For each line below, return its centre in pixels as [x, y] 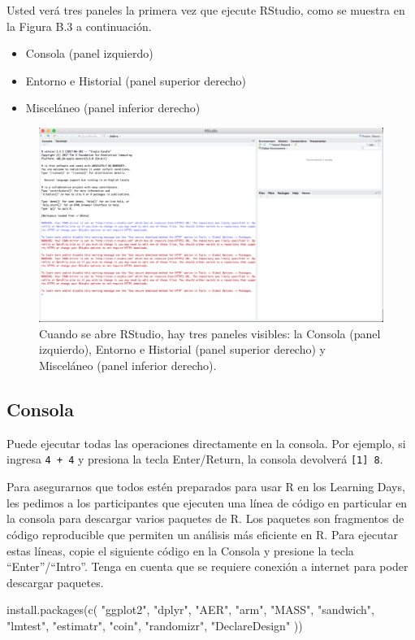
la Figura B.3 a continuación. [79, 26]
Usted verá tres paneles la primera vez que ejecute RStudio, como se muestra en [206, 10]
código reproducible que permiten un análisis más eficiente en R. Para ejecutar [202, 534]
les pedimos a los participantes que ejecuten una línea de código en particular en [207, 502]
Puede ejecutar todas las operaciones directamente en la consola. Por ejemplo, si [206, 443]
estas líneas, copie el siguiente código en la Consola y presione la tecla [180, 550]
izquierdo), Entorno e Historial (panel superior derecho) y [182, 349]
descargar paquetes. [55, 582]
